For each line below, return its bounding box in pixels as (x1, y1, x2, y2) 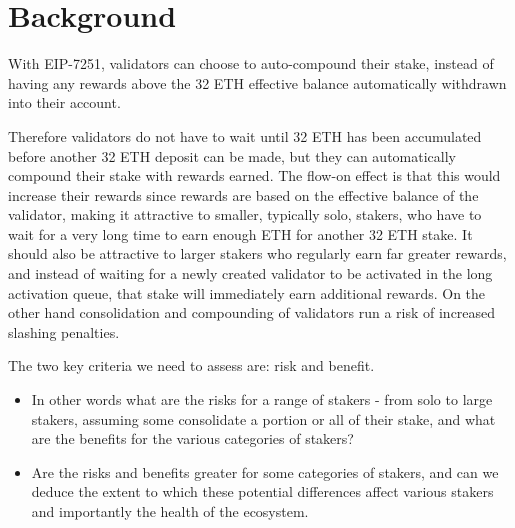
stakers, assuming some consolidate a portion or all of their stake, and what (31, 408, 496, 429)
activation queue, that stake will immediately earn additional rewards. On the (8, 282, 486, 303)
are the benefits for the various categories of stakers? (31, 428, 354, 449)
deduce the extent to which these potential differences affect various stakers (31, 481, 494, 502)
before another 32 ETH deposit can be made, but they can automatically (8, 145, 456, 166)
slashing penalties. (8, 321, 120, 342)
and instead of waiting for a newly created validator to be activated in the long (8, 263, 493, 284)
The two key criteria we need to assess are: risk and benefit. (8, 355, 375, 376)
